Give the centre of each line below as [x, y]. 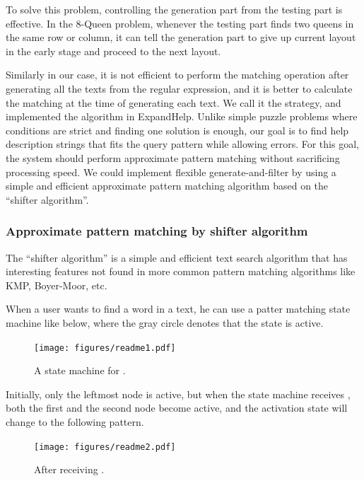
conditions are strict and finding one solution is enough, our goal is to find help [177, 130]
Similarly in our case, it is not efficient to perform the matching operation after [177, 75]
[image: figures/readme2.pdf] [105, 447]
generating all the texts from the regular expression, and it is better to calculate [179, 88]
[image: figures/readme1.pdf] [105, 348]
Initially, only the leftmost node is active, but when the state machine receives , [178, 394]
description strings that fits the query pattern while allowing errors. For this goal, [182, 144]
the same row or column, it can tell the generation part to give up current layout [181, 37]
